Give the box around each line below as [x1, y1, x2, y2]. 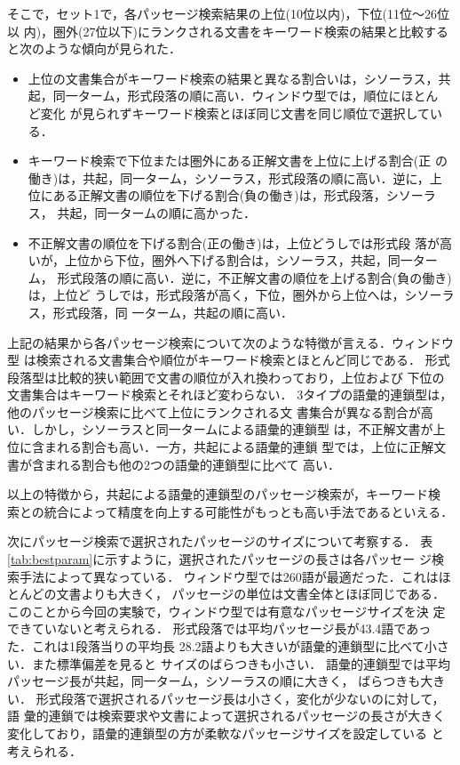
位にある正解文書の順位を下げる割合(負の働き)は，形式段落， [28, 186, 386, 205]
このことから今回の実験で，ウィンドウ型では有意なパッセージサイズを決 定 [7, 601, 446, 620]
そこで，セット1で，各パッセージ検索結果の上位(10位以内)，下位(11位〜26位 [7, 4, 449, 22]
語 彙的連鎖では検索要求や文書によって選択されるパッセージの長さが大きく [7, 706, 446, 725]
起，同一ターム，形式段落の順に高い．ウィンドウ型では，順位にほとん [28, 86, 439, 105]
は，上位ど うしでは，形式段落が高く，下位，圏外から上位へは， [28, 286, 405, 304]
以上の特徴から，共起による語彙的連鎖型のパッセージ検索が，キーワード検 [7, 485, 441, 503]
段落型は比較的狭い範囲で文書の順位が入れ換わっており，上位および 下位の [7, 367, 445, 386]
